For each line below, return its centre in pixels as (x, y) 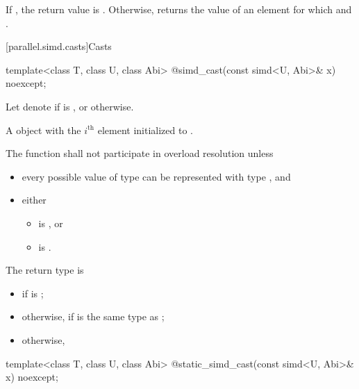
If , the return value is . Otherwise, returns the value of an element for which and (179, 9)
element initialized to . (145, 130)
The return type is (45, 270)
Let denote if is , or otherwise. (70, 106)
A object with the (43, 130)
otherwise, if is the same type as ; (93, 316)
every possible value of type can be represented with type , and (156, 176)
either (34, 200)
